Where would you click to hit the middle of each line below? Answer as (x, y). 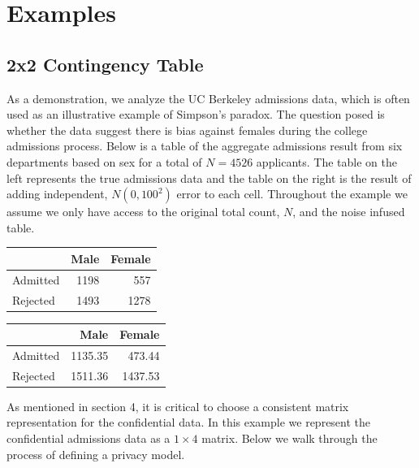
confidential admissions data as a (89, 438)
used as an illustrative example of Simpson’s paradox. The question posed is (196, 114)
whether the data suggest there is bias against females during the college (187, 130)
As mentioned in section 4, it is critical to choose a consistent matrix (178, 406)
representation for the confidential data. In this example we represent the (189, 422)
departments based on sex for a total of (104, 161)
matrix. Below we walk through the (289, 438)
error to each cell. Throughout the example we (292, 194)
